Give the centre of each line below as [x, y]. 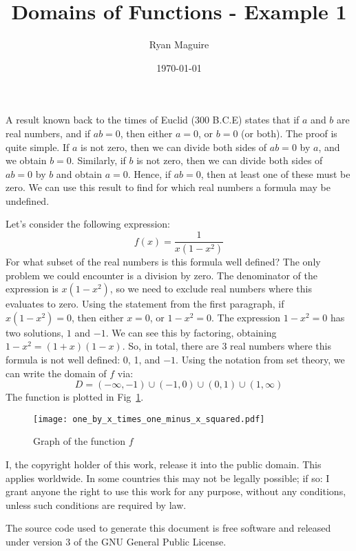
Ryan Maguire [179, 44]
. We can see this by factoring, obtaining [191, 332]
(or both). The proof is [289, 133]
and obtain [79, 173]
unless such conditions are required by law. [96, 504]
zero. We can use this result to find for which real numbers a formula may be [168, 187]
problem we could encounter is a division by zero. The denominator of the [161, 275]
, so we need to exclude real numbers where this [211, 289]
